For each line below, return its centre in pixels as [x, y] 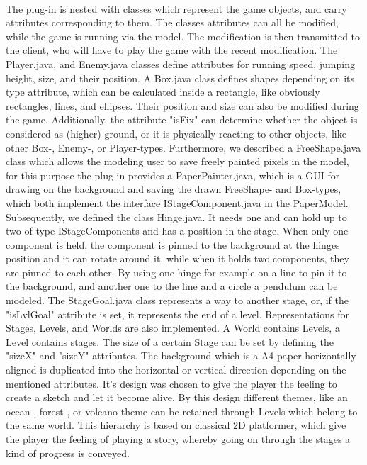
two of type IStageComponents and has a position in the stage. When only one [177, 231]
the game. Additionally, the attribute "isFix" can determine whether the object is [182, 119]
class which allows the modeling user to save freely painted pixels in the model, [177, 161]
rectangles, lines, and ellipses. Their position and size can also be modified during [182, 105]
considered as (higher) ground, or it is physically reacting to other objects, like [176, 133]
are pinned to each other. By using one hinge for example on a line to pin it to [176, 272]
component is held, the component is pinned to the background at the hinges [173, 244]
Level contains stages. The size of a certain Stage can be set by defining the [170, 341]
